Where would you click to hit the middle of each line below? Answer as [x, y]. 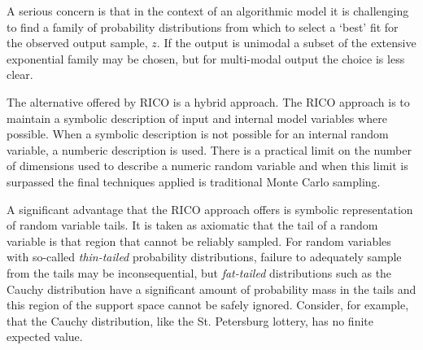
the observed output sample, [77, 43]
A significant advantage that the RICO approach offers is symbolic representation [210, 209]
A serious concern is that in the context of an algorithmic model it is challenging [208, 11]
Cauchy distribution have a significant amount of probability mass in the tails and [211, 289]
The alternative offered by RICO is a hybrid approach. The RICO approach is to [208, 101]
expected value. [45, 337]
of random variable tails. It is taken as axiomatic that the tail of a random [192, 225]
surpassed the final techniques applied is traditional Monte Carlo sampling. [194, 181]
